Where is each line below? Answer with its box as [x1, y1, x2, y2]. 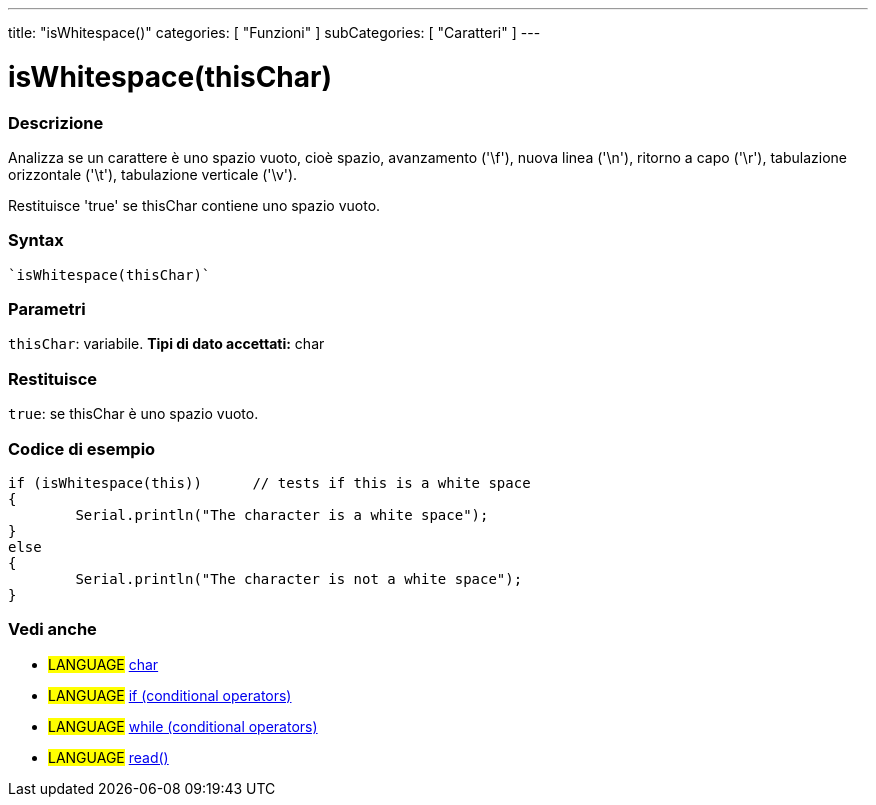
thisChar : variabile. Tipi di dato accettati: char [8, 335, 325, 353]
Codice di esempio [8, 438, 156, 459]
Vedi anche [8, 619, 97, 640]
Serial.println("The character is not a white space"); [75, 570, 523, 587]
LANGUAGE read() [48, 748, 169, 766]
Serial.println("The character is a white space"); [75, 506, 489, 523]
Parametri [8, 299, 86, 319]
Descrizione [8, 112, 104, 133]
